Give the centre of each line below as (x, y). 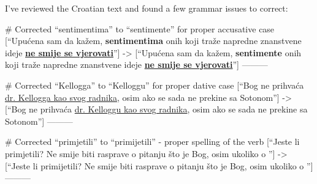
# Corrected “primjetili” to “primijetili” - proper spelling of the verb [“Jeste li (152, 142)
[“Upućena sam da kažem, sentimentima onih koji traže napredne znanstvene (153, 41)
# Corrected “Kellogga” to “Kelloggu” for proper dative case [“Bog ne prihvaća (155, 85)
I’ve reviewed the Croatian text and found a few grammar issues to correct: (147, 8)
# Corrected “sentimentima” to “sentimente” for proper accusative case (140, 28)
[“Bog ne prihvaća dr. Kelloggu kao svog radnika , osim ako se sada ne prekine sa (156, 109)
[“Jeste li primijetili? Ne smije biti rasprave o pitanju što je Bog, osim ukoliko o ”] (159, 165)
